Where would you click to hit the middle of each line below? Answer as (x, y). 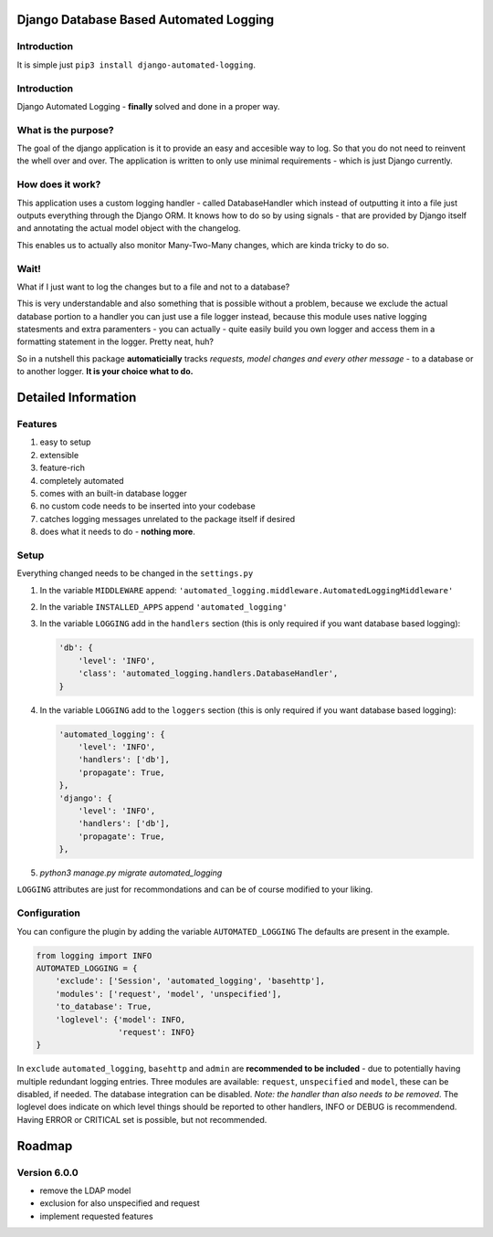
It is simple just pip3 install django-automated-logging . (136, 65)
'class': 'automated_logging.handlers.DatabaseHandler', (208, 674)
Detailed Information (77, 398)
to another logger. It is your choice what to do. (105, 372)
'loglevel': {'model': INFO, (121, 1019)
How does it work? (59, 184)
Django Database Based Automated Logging (146, 20)
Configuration (49, 913)
